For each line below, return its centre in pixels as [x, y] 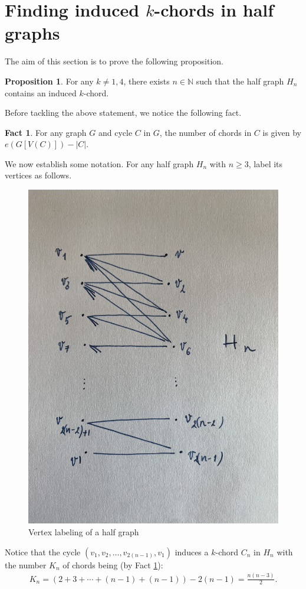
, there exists [147, 81]
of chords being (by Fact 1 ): [113, 564]
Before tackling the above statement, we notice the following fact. [123, 113]
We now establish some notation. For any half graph [99, 163]
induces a [192, 551]
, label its [266, 163]
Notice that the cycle [43, 551]
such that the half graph [240, 81]
